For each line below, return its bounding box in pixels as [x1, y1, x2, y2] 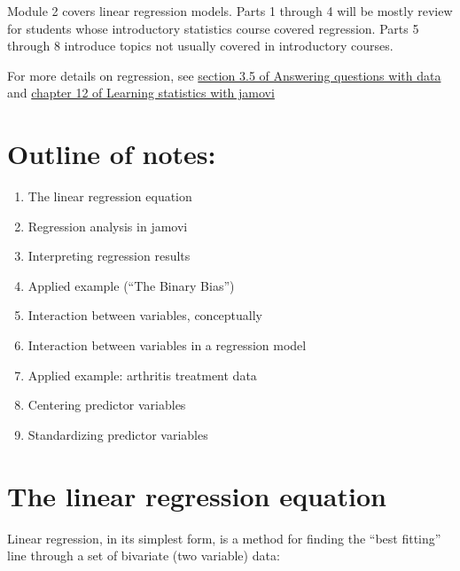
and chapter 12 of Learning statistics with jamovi [7, 83, 275, 102]
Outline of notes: [7, 136, 216, 172]
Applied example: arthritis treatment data [27, 365, 257, 384]
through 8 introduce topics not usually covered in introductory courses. [7, 36, 394, 55]
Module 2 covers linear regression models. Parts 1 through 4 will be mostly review [7, 2, 453, 20]
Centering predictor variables [27, 395, 186, 414]
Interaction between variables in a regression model [27, 336, 307, 355]
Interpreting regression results [27, 246, 191, 265]
